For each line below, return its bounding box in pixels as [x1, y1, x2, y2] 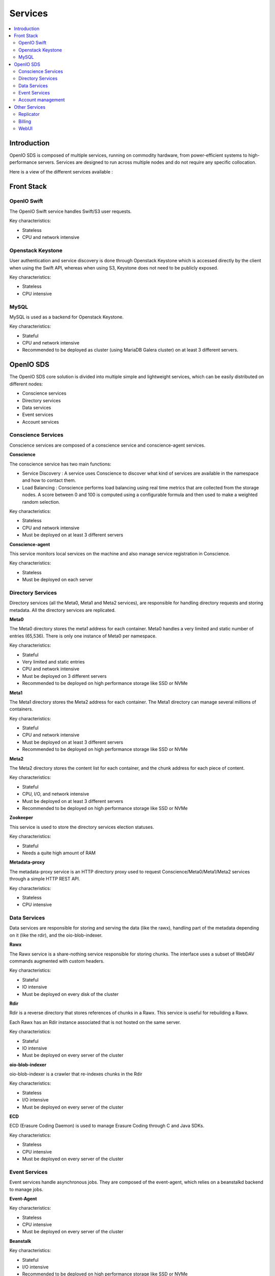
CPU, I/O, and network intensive [22, 791, 89, 797]
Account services [22, 419, 59, 425]
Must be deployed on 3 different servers [22, 673, 107, 679]
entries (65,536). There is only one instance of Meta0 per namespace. [9, 633, 157, 639]
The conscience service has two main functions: [9, 461, 112, 467]
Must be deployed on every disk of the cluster [22, 991, 119, 997]
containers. [9, 706, 33, 712]
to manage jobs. [9, 1186, 43, 1192]
